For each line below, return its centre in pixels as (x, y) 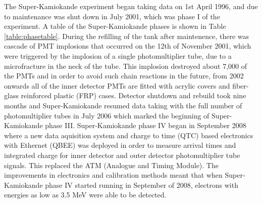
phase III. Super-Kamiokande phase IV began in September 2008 (146, 125)
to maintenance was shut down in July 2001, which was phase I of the (112, 16)
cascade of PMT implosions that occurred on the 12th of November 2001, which (128, 46)
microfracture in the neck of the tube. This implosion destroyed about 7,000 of (126, 66)
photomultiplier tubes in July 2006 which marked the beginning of (107, 115)
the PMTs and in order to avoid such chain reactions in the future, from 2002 (124, 76)
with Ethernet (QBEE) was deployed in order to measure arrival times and (120, 145)
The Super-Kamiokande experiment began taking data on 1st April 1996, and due (131, 6)
